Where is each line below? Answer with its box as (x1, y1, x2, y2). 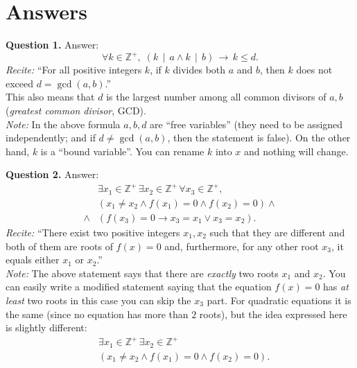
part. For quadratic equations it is (207, 292, 351, 307)
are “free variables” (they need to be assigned (150, 116, 343, 131)
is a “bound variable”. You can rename (40, 143, 204, 158)
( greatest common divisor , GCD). (6, 103, 146, 117)
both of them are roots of (6, 238, 113, 253)
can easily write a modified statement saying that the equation (6, 279, 272, 294)
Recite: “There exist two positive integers (6, 225, 180, 240)
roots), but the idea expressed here (199, 306, 347, 321)
